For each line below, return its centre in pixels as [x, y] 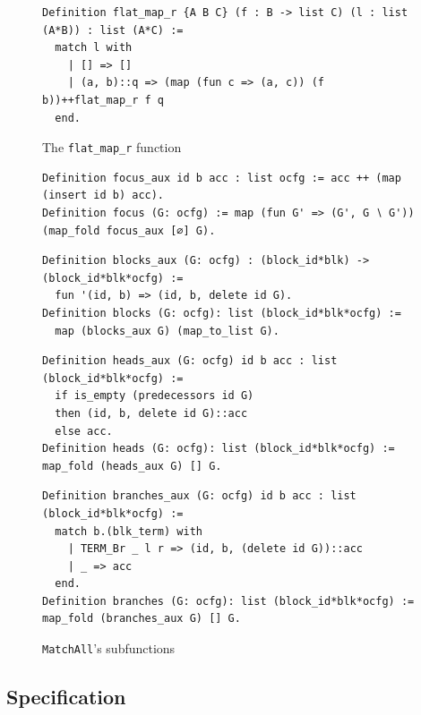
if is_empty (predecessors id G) [155, 396]
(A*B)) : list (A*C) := [113, 30]
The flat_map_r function [112, 147]
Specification [66, 697]
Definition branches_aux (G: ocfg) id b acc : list [199, 496]
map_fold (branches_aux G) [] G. [142, 619]
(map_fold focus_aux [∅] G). [129, 230]
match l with [94, 48]
